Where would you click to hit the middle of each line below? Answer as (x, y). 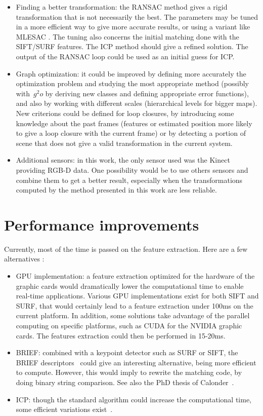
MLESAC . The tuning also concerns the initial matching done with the (127, 36)
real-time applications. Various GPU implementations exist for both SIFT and (137, 296)
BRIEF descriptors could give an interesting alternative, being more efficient (136, 362)
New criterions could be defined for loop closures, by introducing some (125, 113)
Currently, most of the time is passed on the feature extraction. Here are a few (126, 249)
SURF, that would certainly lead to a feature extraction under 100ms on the (135, 305)
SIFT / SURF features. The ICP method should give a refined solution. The (132, 46)
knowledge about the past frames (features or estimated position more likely (134, 123)
